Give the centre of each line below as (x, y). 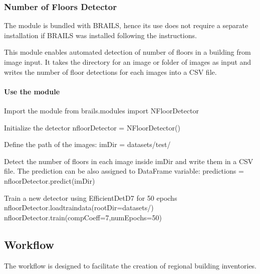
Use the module (32, 91)
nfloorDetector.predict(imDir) (50, 180)
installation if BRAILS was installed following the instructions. (100, 35)
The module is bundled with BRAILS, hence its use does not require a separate (126, 25)
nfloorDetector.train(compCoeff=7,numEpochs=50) (83, 217)
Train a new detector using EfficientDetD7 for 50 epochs (91, 197)
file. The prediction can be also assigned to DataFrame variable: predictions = (124, 171)
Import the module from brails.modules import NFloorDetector (101, 110)
